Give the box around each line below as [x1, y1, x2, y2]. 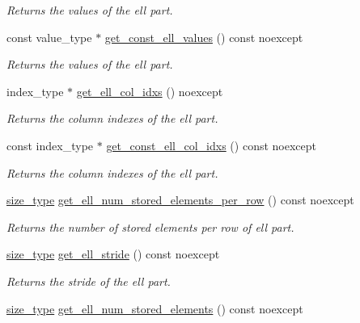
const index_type [6, 136, 94, 153]
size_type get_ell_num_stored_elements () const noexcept [6, 300, 303, 317]
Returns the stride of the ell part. [6, 272, 171, 289]
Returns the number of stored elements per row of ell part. [6, 218, 294, 235]
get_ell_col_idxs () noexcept [76, 82, 223, 99]
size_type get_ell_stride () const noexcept [6, 245, 220, 262]
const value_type [6, 28, 92, 45]
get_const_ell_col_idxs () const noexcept [106, 136, 316, 153]
